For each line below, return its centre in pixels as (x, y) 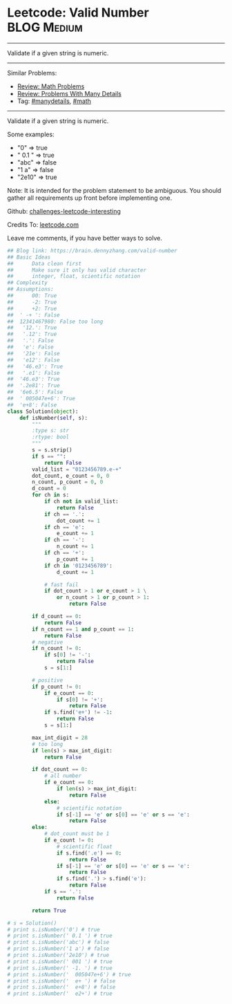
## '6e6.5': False (35, 392)
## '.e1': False (33, 373)
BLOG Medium (45, 27)
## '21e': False (33, 353)
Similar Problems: (32, 73)
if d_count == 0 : (57, 617)
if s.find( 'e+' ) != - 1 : (78, 713)
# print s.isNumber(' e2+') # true (60, 994)
